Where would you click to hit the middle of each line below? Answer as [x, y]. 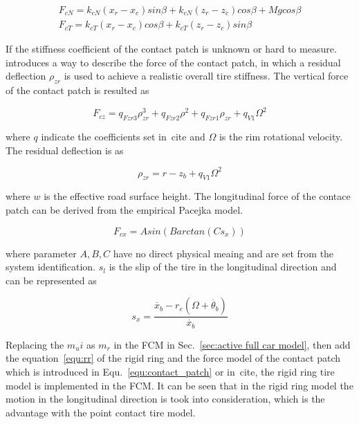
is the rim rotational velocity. [281, 136]
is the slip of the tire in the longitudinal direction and [223, 267]
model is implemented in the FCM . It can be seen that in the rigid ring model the [179, 385]
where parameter [41, 253]
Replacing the [35, 344]
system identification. [51, 267]
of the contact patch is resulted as [77, 90]
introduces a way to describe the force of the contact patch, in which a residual [173, 62]
